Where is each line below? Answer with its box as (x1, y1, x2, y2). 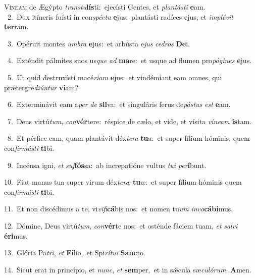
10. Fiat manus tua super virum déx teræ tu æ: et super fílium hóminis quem (4, 177, 242, 187)
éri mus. (4, 230, 28, 241)
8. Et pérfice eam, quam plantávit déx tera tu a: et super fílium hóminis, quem (7, 133, 250, 143)
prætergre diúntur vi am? (4, 82, 79, 92)
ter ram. (4, 21, 29, 32)
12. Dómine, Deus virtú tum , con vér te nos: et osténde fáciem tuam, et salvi (4, 220, 238, 231)
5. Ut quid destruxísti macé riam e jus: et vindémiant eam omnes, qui (7, 72, 222, 82)
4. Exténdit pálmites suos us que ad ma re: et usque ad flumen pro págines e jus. (7, 55, 252, 66)
